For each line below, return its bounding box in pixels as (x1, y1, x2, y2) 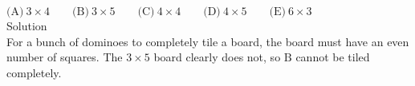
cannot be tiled (295, 49, 370, 65)
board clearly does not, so (153, 49, 281, 65)
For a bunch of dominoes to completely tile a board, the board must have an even (6, 33, 409, 49)
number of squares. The (6, 49, 123, 65)
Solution (6, 18, 47, 33)
